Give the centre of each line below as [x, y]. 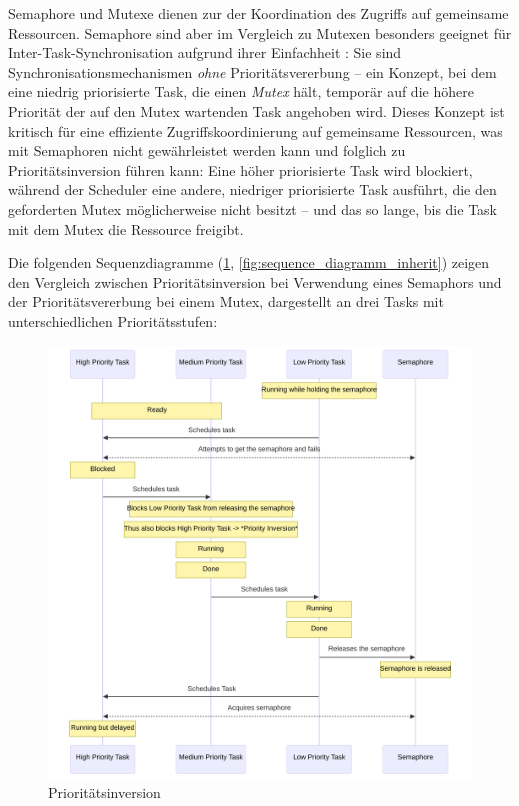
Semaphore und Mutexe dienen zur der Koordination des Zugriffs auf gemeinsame [258, 13]
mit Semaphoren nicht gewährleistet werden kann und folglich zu [207, 150]
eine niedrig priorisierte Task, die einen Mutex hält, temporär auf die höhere [241, 91]
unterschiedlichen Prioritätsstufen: [113, 320]
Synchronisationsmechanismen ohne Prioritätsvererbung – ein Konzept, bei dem [252, 71]
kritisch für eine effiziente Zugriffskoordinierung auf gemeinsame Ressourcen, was [255, 130]
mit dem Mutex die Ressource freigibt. [126, 228]
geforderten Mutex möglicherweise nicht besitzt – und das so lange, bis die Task [252, 208]
